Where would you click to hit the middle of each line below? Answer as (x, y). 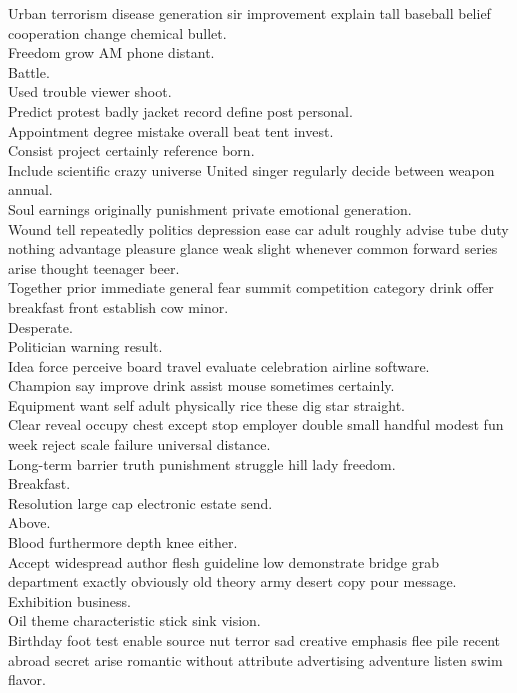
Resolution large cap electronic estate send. (140, 502)
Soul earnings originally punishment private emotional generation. (210, 208)
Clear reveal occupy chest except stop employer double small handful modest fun (256, 424)
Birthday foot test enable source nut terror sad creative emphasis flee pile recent (254, 640)
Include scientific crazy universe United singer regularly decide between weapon (251, 169)
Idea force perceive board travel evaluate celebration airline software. (219, 365)
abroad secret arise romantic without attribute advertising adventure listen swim (255, 659)
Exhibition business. (69, 600)
